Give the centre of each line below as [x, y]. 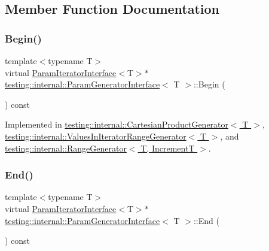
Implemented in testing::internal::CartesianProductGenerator [117, 124]
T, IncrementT [168, 148]
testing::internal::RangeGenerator [66, 148]
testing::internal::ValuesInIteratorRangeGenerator [96, 136]
